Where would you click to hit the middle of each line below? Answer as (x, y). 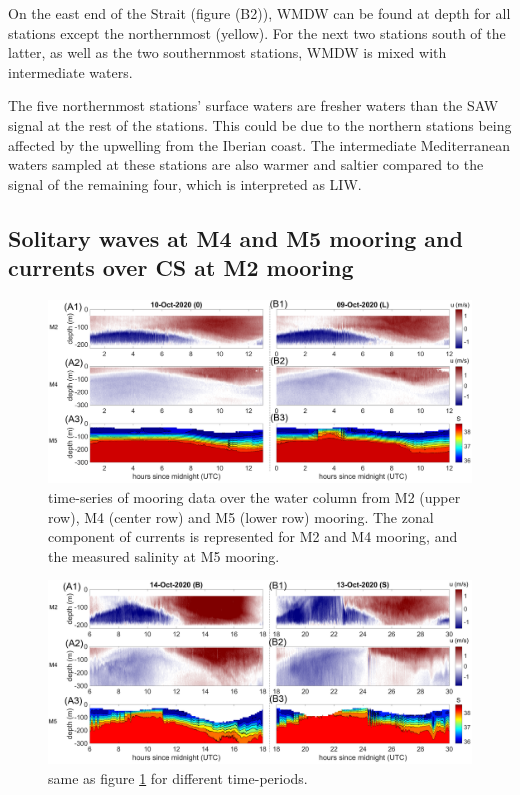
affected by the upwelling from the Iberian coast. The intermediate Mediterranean (259, 144)
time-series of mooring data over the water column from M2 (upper (254, 496)
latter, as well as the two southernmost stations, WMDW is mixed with (227, 52)
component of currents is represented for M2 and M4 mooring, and (253, 536)
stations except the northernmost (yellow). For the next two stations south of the (257, 32)
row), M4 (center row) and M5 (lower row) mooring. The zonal (241, 516)
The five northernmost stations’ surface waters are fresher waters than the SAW (253, 105)
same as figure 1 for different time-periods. (178, 777)
